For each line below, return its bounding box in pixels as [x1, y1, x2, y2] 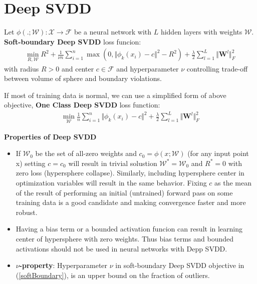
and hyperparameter [116, 63, 179, 73]
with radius [4, 63, 39, 73]
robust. [16, 206, 38, 217]
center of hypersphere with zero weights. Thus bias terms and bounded [16, 233, 233, 244]
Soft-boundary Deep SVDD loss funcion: [4, 36, 141, 46]
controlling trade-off [186, 63, 248, 73]
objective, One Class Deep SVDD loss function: [4, 99, 160, 110]
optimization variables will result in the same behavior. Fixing [16, 177, 207, 188]
